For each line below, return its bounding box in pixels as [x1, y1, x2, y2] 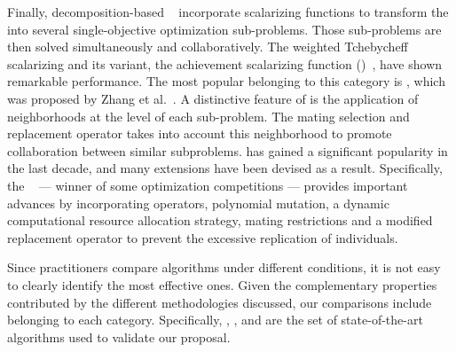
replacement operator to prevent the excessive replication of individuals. [7, 228, 398, 246]
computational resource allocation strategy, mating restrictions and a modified [7, 211, 433, 230]
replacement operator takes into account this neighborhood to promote [7, 124, 392, 143]
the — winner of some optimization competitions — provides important [7, 176, 408, 194]
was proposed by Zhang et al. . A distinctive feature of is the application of [7, 89, 419, 107]
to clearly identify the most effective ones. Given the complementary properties [7, 275, 437, 293]
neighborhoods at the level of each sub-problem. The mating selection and [7, 106, 410, 125]
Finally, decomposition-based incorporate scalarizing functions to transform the [7, 3, 449, 20]
